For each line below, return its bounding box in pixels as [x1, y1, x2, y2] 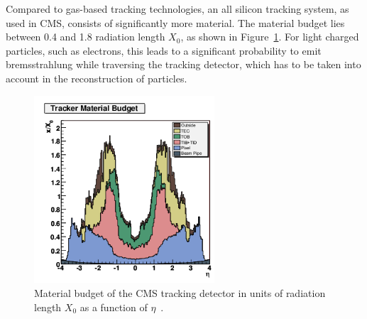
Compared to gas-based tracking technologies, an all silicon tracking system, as [6, 1, 349, 16]
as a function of [80, 299, 148, 314]
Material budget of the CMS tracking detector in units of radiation [34, 286, 326, 301]
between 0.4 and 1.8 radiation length [6, 29, 165, 44]
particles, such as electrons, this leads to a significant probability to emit [6, 43, 322, 58]
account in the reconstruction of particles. [6, 70, 187, 85]
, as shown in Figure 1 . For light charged [180, 29, 359, 44]
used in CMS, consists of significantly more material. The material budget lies [6, 15, 345, 30]
